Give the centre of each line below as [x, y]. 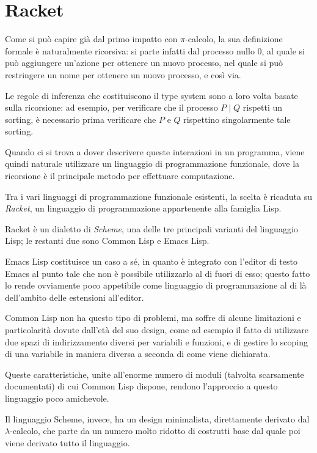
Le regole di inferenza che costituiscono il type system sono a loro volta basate [151, 95]
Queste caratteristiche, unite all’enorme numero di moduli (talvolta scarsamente [155, 374]
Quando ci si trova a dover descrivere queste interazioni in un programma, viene [155, 151]
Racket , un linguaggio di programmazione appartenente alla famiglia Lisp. [143, 208]
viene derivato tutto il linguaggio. [67, 442]
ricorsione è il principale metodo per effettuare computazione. [120, 176]
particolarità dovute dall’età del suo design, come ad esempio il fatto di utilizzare [157, 330]
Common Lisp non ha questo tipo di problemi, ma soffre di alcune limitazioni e [153, 318]
